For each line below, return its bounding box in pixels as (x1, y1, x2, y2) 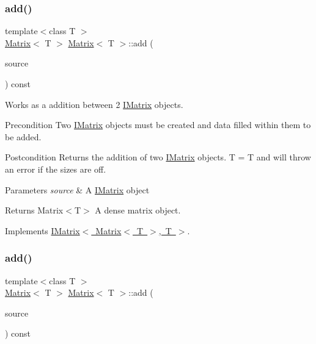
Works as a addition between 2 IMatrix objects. (5, 98, 183, 110)
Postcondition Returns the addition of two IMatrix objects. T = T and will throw (5, 151, 311, 163)
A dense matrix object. (95, 204, 181, 217)
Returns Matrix (5, 204, 64, 217)
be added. (5, 130, 42, 143)
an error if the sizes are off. (5, 162, 106, 175)
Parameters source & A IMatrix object (5, 183, 150, 196)
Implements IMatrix (5, 224, 80, 237)
